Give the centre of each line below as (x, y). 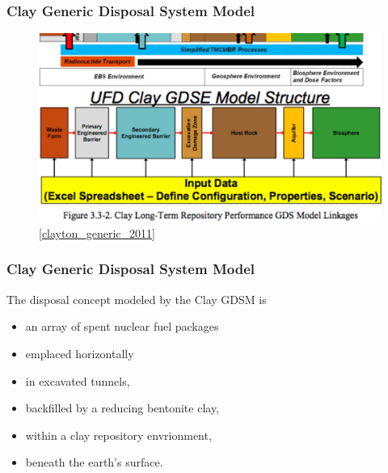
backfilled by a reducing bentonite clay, (122, 408)
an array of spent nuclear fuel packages (122, 326)
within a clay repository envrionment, (118, 435)
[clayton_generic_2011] (97, 232)
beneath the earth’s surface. (94, 462)
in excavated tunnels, (78, 380)
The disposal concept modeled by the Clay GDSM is (137, 299)
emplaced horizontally (80, 353)
